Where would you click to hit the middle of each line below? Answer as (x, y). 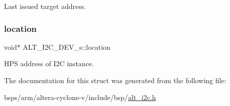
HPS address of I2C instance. (49, 63)
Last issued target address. (45, 6)
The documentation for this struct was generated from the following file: (115, 80)
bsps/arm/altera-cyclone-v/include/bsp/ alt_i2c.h (80, 97)
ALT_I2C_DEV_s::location (67, 47)
